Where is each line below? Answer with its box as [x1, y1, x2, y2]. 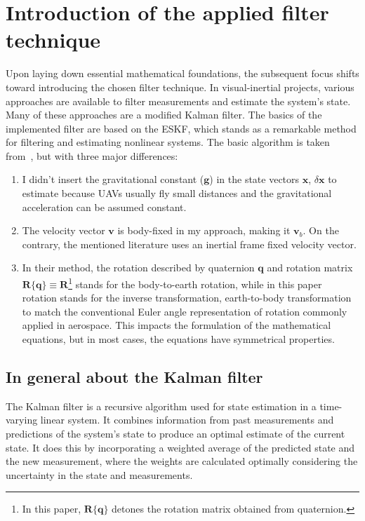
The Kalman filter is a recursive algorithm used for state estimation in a [6, 398, 317, 413]
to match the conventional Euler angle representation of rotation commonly [22, 304, 347, 318]
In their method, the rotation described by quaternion [22, 260, 255, 275]
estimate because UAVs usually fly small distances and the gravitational [22, 186, 332, 201]
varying [6, 412, 38, 427]
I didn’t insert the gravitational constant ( [22, 172, 204, 187]
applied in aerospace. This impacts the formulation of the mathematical [22, 318, 331, 332]
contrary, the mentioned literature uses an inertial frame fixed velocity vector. [22, 236, 357, 251]
